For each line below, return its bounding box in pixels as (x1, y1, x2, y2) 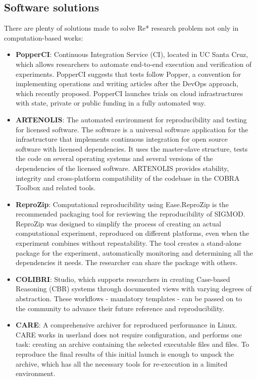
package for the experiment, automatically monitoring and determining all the (15, 247, 253, 258)
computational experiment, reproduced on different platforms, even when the (15, 228, 250, 238)
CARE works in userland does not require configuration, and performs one (15, 329, 242, 339)
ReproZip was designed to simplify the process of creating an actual (15, 218, 221, 228)
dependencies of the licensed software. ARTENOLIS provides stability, (15, 163, 229, 173)
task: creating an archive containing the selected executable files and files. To (15, 339, 250, 349)
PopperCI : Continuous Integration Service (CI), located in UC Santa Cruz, (15, 49, 248, 59)
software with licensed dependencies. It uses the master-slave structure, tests (15, 143, 248, 154)
